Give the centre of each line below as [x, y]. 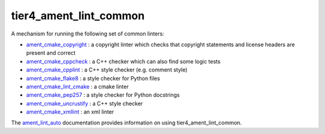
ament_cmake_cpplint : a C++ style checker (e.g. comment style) [107, 70]
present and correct [51, 53]
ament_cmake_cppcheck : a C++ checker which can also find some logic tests [123, 61]
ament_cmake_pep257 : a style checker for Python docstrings [103, 95]
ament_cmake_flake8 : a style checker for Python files [93, 78]
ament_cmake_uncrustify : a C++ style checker [85, 103]
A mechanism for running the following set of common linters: [88, 34]
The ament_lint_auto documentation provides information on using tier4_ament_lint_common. [126, 123]
